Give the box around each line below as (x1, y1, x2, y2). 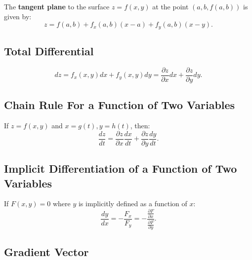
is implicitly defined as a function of (78, 198, 187, 209)
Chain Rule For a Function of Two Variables (4, 97, 235, 112)
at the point (152, 1, 189, 11)
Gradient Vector (4, 244, 89, 259)
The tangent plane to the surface (4, 1, 110, 11)
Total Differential (4, 43, 94, 59)
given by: (4, 11, 32, 21)
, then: (130, 120, 150, 131)
